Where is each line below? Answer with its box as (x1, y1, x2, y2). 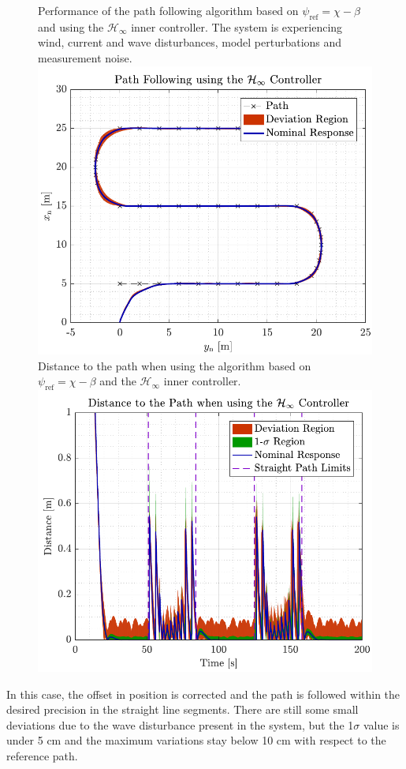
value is (363, 716, 400, 733)
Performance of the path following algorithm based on (38, 2, 299, 18)
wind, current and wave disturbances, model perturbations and (38, 34, 342, 51)
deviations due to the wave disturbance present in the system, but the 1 (6, 716, 354, 733)
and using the (38, 18, 104, 35)
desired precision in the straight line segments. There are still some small (6, 701, 359, 718)
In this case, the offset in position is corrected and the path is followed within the (6, 685, 400, 702)
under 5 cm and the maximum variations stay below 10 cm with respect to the (6, 732, 386, 748)
